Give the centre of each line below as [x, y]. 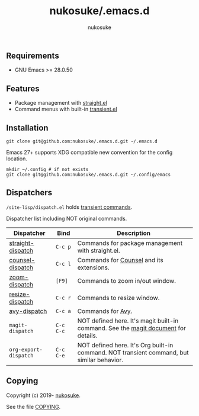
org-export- [26, 349]
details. [87, 336]
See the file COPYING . [33, 407]
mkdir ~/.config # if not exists [47, 169]
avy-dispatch [28, 311]
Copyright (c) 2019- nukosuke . [44, 395]
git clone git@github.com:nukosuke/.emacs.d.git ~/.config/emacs [88, 175]
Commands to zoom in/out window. [127, 280]
